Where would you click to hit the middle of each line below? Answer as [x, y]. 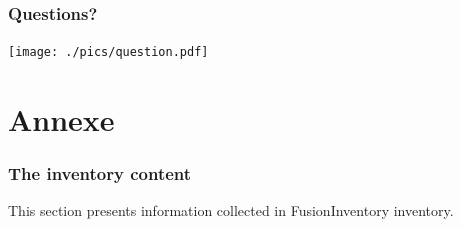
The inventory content [100, 173]
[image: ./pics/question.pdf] [108, 52]
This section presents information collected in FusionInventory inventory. [231, 210]
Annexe [61, 119]
